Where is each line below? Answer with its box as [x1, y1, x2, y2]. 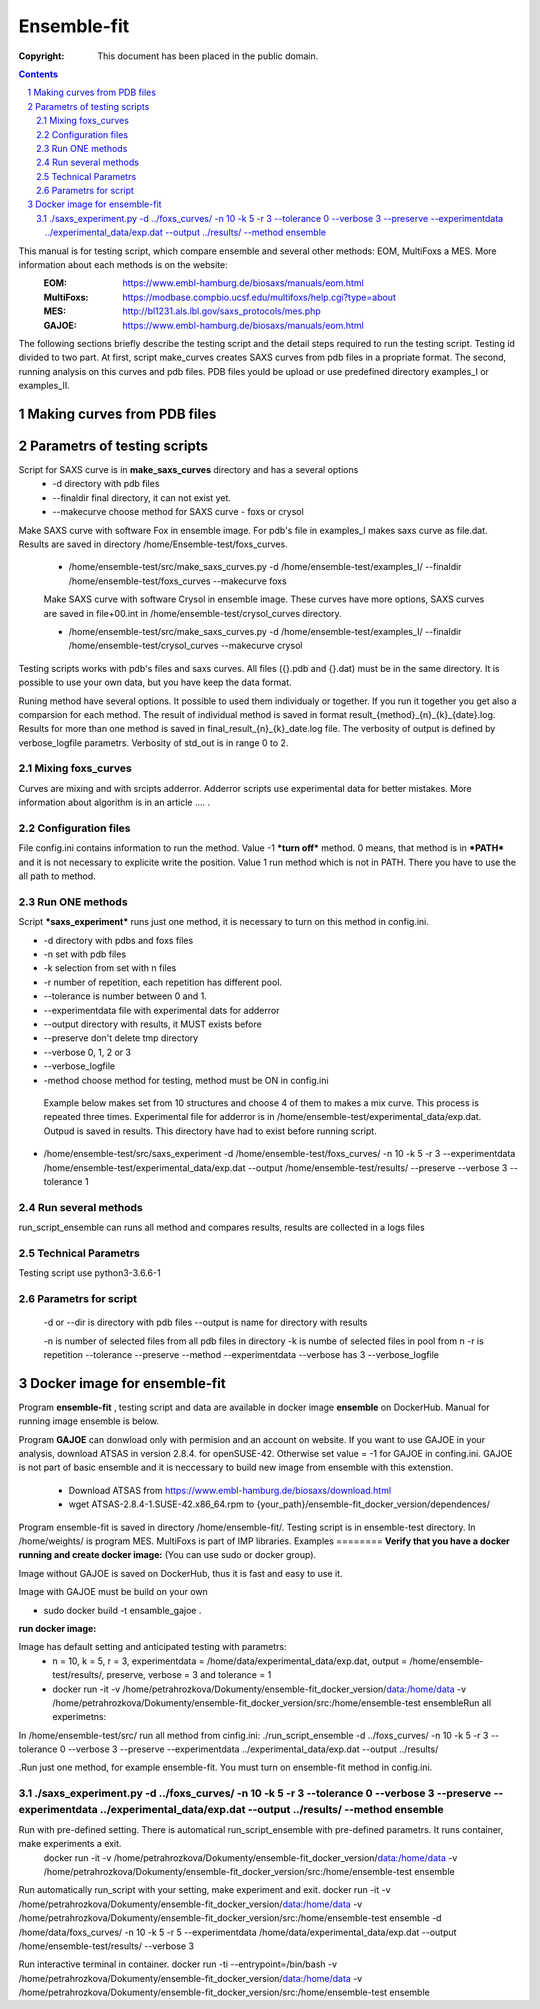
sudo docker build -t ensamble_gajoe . [43, 1604, 202, 1616]
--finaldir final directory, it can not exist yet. [52, 491, 232, 504]
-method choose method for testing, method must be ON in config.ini [43, 1074, 329, 1086]
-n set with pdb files [43, 948, 127, 960]
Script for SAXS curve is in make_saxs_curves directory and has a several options [18, 464, 359, 476]
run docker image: [18, 1622, 97, 1634]
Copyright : [18, 50, 65, 62]
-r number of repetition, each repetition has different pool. [43, 976, 283, 988]
